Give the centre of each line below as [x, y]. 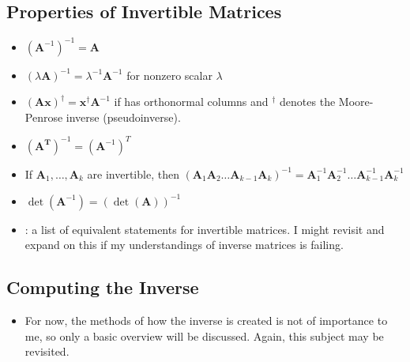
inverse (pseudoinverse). [123, 117]
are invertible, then [133, 173]
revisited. [47, 351]
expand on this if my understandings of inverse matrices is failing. [184, 245]
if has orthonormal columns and [191, 102]
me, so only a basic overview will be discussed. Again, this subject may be [204, 336]
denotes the [308, 102]
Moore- [356, 102]
